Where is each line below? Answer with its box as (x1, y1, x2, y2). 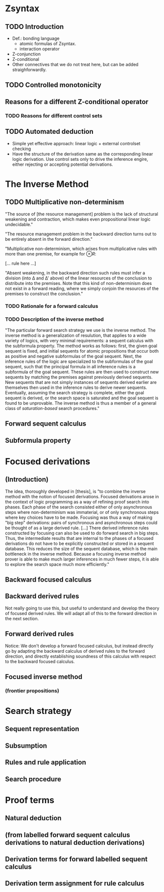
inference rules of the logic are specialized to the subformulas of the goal (5, 358, 153, 364)
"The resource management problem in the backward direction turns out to (5, 231, 157, 237)
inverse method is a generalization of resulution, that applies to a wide (5, 332, 147, 338)
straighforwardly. (12, 67, 47, 73)
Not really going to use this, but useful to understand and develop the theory (5, 605, 160, 611)
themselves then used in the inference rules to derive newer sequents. (5, 384, 147, 390)
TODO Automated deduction (5, 127, 94, 136)
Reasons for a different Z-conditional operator (5, 98, 148, 106)
